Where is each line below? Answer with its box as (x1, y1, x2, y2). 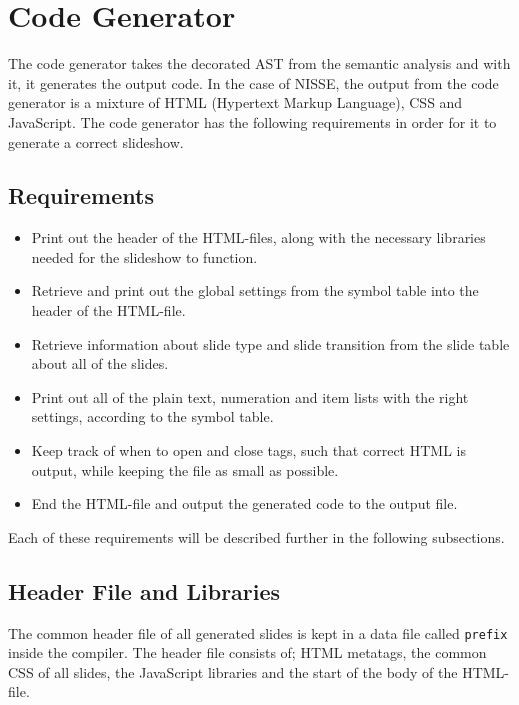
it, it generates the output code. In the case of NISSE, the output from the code (8, 72, 499, 93)
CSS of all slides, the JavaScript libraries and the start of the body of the (8, 661, 458, 682)
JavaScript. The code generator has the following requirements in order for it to (8, 111, 497, 132)
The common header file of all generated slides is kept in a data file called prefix (8, 622, 508, 643)
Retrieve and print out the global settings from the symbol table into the (31, 280, 479, 301)
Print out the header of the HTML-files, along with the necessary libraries (31, 227, 486, 248)
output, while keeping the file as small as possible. (31, 459, 339, 480)
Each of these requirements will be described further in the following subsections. (8, 526, 505, 547)
